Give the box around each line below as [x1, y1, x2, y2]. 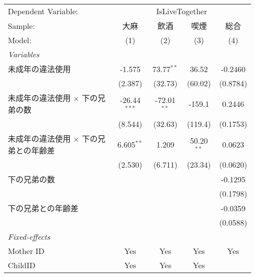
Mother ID [8, 245, 45, 256]
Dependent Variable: [8, 5, 78, 17]
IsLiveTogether [156, 5, 207, 17]
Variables [8, 49, 40, 60]
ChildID [8, 259, 36, 271]
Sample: [8, 20, 35, 31]
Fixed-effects [8, 231, 51, 242]
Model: [8, 34, 32, 46]
